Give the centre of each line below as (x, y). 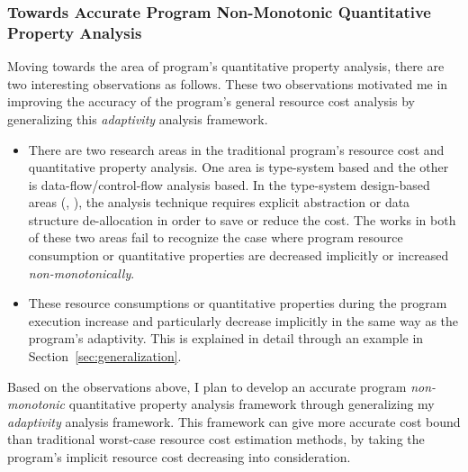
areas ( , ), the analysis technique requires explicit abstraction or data (219, 202)
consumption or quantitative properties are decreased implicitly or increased (238, 255)
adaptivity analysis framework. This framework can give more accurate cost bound (234, 421)
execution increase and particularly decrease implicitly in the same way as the (243, 320)
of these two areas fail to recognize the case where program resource (216, 237)
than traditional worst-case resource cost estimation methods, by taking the (216, 439)
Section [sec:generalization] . (105, 356)
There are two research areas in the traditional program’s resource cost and (236, 149)
